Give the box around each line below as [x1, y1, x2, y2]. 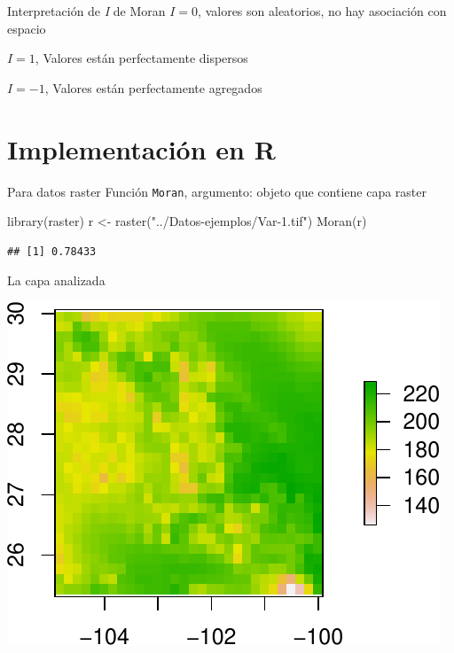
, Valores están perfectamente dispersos [35, 49, 248, 67]
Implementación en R [7, 130, 276, 167]
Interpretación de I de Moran [7, 2, 166, 19]
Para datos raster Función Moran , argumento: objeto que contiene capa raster [7, 182, 427, 200]
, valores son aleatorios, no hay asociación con [198, 2, 447, 19]
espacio [7, 19, 46, 37]
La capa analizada [7, 271, 106, 290]
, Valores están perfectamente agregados [44, 78, 262, 97]
